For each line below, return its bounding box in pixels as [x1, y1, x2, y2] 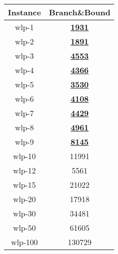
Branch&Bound [49, 6, 111, 18]
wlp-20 [13, 193, 36, 205]
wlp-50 [13, 222, 36, 233]
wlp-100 [11, 236, 38, 248]
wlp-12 [13, 165, 36, 176]
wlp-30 [13, 208, 36, 219]
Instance [8, 6, 41, 18]
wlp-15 [13, 179, 36, 190]
